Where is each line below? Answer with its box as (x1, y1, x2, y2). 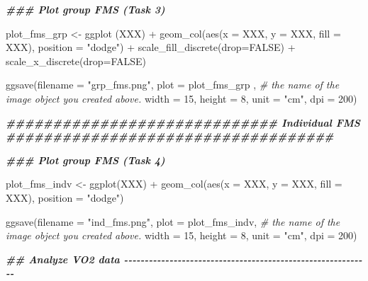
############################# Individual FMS (6, 115, 360, 130)
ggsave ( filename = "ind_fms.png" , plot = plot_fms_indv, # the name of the (6, 214, 340, 229)
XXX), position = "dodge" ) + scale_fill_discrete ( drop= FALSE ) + (6, 40, 296, 55)
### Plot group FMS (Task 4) (6, 152, 165, 167)
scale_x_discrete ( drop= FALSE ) (6, 53, 147, 68)
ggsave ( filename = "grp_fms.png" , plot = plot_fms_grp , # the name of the (6, 77, 340, 92)
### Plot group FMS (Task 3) (6, 2, 165, 16)
